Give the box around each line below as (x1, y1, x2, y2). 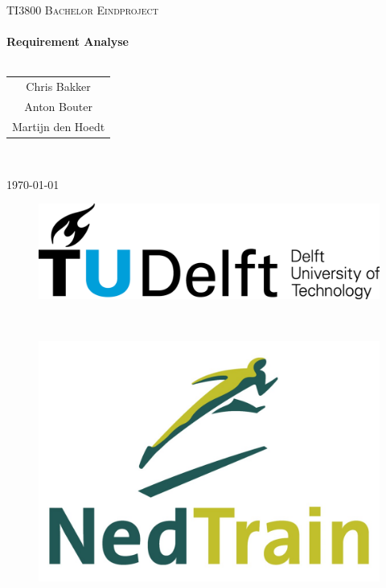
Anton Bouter (24, 97, 92, 114)
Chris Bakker (26, 78, 91, 95)
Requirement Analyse (6, 33, 129, 50)
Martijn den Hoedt (12, 117, 105, 134)
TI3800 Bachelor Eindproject (6, 2, 158, 18)
